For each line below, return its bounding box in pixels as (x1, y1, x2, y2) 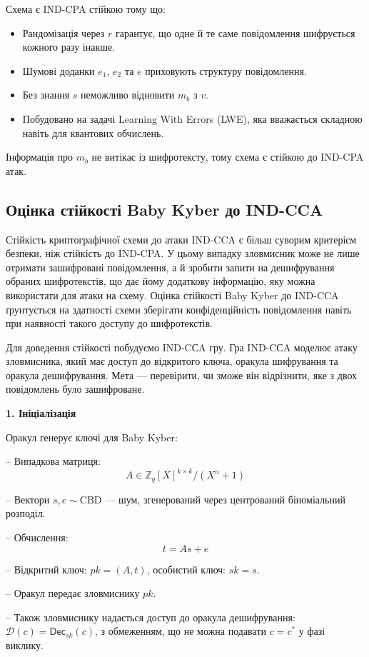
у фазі (298, 623, 325, 638)
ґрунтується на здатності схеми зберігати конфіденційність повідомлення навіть (6, 301, 352, 316)
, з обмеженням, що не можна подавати (94, 623, 266, 638)
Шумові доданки (22, 63, 95, 78)
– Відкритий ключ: (6, 561, 87, 576)
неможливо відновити (80, 87, 175, 102)
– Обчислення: (6, 530, 69, 544)
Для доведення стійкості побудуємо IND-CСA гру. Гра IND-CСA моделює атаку (6, 339, 358, 354)
